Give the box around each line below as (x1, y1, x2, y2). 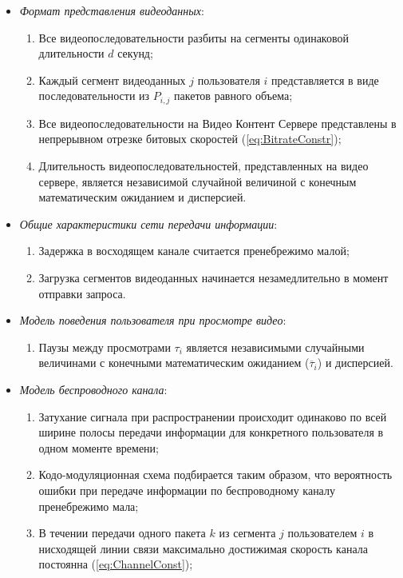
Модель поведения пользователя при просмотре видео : (19, 312, 286, 329)
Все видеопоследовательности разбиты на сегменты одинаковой (38, 29, 349, 46)
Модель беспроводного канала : (19, 381, 168, 397)
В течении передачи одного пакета (38, 524, 206, 541)
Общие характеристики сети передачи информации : (19, 215, 278, 232)
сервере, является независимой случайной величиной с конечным (38, 173, 357, 189)
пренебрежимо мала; (38, 497, 139, 514)
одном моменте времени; (38, 439, 159, 456)
